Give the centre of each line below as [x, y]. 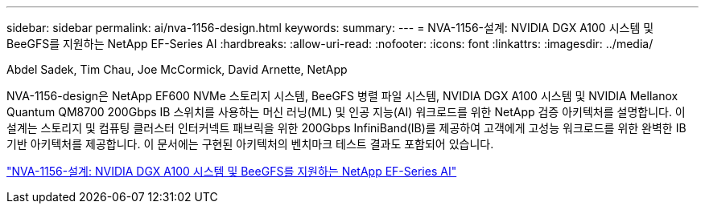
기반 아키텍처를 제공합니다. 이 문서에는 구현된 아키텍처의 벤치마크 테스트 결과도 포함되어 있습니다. [250, 144]
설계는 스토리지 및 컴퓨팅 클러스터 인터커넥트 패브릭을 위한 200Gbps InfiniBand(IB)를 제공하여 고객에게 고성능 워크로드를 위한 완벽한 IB [346, 128]
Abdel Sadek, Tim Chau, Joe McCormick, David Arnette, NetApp [177, 69]
